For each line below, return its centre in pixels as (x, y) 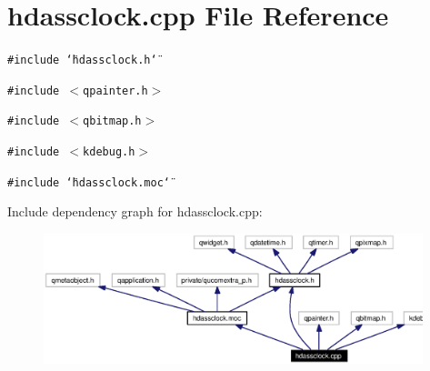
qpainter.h (115, 90)
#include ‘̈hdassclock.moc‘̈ (89, 182)
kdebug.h (109, 152)
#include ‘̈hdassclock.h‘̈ (82, 60)
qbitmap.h (112, 121)
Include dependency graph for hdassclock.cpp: (135, 211)
